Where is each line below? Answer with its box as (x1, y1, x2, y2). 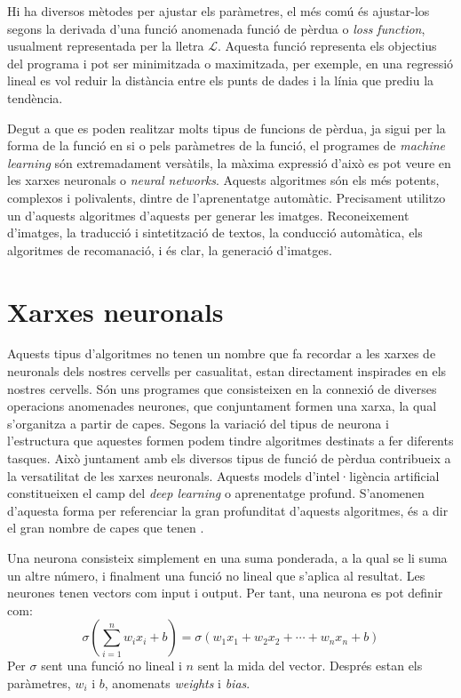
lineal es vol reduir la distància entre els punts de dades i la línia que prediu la (7, 71, 434, 90)
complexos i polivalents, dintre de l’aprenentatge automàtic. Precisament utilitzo (7, 188, 446, 206)
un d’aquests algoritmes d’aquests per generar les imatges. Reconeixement (7, 205, 409, 224)
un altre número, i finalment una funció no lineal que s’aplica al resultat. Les (7, 566, 425, 584)
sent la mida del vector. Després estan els (197, 656, 423, 675)
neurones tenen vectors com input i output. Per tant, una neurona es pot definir (7, 583, 443, 602)
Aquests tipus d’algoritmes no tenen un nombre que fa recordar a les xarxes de (7, 344, 436, 363)
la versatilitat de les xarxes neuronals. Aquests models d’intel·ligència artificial (7, 466, 440, 485)
